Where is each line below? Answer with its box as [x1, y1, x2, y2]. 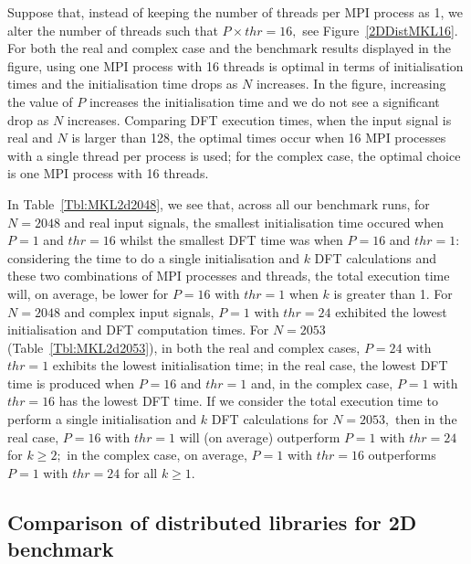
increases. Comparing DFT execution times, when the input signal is [67, 110, 452, 129]
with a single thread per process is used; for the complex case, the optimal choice [7, 145, 461, 165]
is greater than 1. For [333, 283, 453, 303]
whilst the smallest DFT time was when [120, 230, 343, 250]
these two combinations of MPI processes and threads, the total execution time [7, 266, 450, 285]
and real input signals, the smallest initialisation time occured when [64, 212, 444, 231]
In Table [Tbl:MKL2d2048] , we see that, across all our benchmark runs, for [7, 194, 430, 213]
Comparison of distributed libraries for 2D [7, 507, 417, 536]
